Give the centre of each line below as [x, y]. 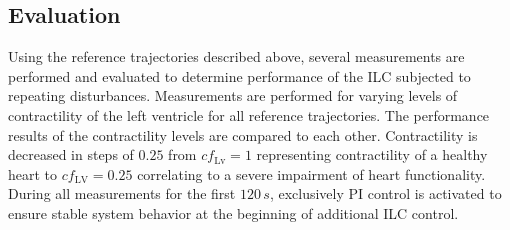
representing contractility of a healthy [372, 154]
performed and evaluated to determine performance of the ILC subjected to [239, 75]
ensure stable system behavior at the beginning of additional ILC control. [233, 212]
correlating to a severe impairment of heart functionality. [311, 173]
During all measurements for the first [122, 193]
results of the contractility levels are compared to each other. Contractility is [243, 134]
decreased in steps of [71, 154]
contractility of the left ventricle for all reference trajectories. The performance [249, 114]
